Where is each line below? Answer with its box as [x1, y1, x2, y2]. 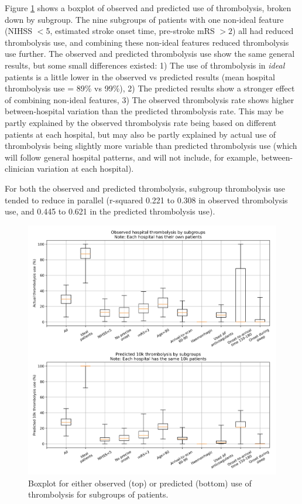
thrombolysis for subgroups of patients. [28, 488, 169, 500]
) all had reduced [232, 25, 294, 37]
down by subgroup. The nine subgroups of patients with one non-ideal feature [5, 13, 284, 25]
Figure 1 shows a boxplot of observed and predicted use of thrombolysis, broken [5, 2, 291, 13]
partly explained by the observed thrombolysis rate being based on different [5, 116, 277, 128]
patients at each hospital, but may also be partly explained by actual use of [5, 128, 276, 140]
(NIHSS [5, 25, 33, 37]
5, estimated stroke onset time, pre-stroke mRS [46, 25, 215, 37]
